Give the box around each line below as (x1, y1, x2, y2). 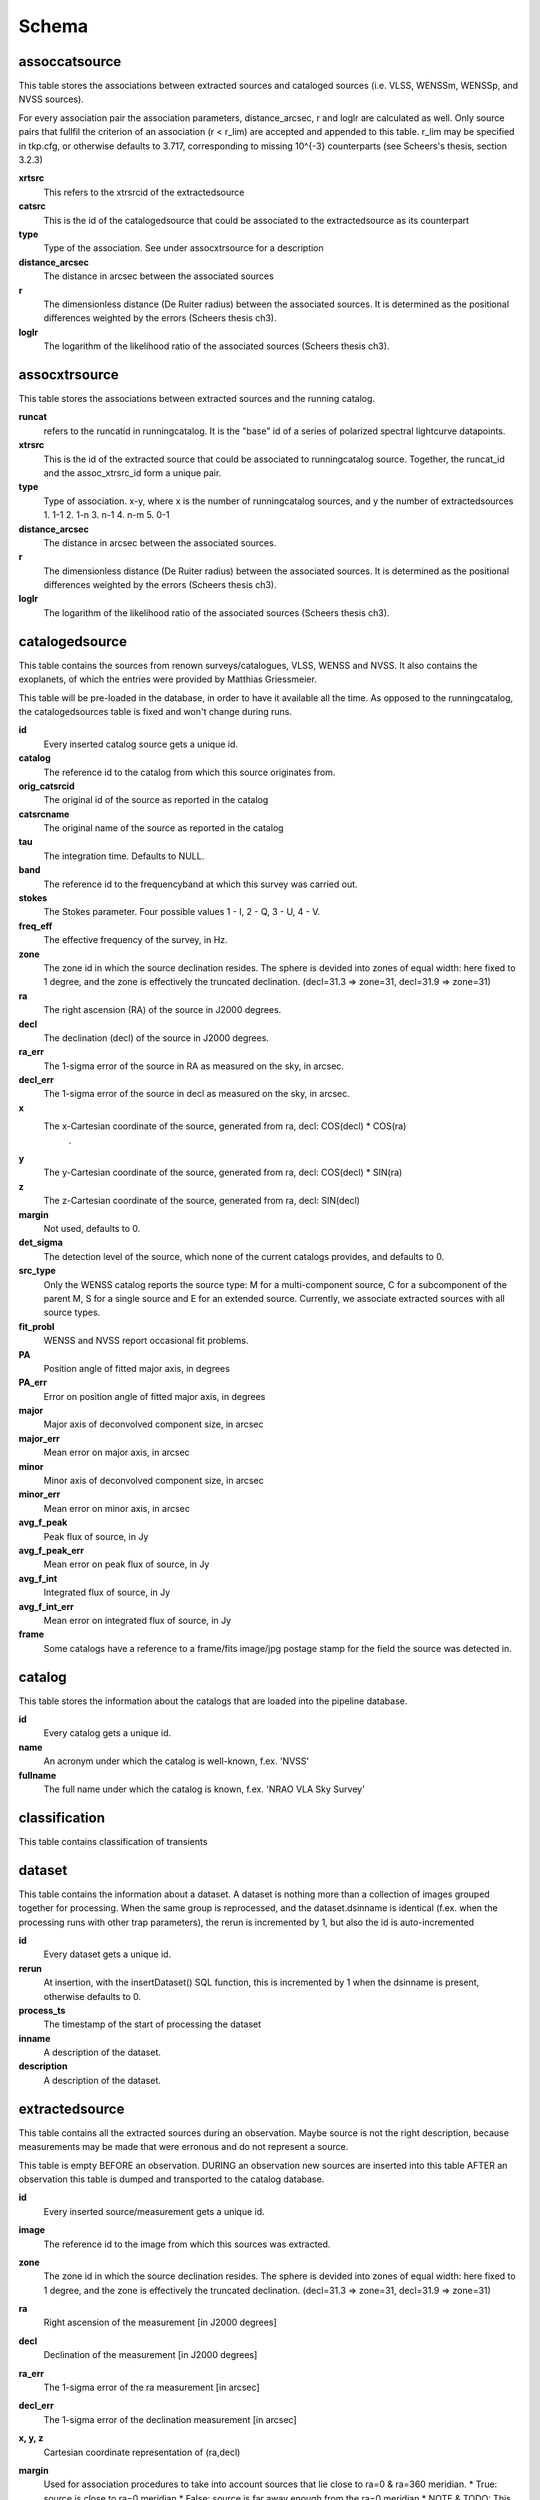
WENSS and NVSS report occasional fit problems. (43, 1335, 249, 1347)
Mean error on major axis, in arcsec (43, 1446, 190, 1459)
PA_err (18, 1376, 47, 1389)
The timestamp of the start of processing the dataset (43, 2018, 262, 2030)
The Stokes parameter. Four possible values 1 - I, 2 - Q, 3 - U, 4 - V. (43, 906, 321, 918)
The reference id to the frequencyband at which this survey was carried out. (43, 878, 359, 890)
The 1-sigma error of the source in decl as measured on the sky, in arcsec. (43, 1088, 350, 1100)
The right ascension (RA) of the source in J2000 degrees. (43, 1004, 282, 1016)
